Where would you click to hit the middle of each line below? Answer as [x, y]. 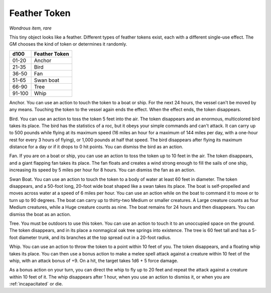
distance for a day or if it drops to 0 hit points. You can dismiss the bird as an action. [96, 147]
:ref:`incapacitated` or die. [36, 284]
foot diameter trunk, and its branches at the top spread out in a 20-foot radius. [90, 237]
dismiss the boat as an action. [40, 214]
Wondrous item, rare [31, 28]
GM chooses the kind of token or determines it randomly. [68, 44]
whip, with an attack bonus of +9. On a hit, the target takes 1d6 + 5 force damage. [94, 260]
